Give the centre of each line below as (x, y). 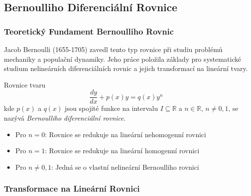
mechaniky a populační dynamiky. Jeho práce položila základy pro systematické (123, 59)
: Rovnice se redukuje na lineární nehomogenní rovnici (125, 134)
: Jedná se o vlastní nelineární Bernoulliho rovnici (125, 167)
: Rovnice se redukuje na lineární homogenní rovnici (122, 151)
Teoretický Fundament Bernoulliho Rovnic (89, 31)
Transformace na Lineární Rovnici (72, 188)
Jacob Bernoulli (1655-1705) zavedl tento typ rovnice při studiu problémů (113, 49)
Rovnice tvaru (25, 84)
